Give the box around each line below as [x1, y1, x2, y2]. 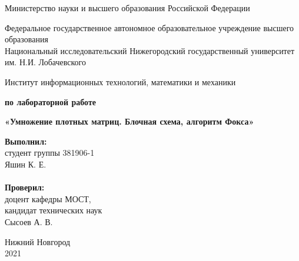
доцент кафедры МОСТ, [5, 192, 91, 205]
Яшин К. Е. [5, 158, 46, 170]
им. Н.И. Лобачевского [5, 56, 86, 68]
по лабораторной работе [5, 95, 97, 108]
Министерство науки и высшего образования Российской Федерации [5, 2, 250, 14]
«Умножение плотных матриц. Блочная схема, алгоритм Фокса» [5, 115, 254, 128]
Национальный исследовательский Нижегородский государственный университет [5, 44, 295, 56]
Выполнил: [5, 135, 47, 147]
